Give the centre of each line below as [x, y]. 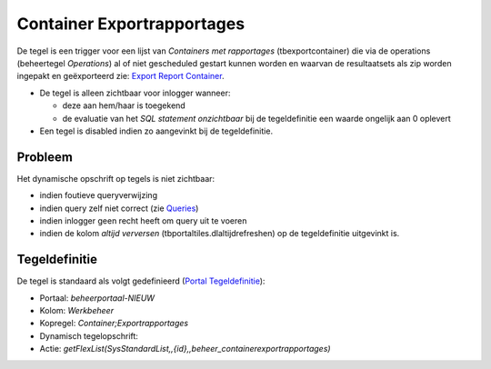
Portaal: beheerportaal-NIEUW [97, 298]
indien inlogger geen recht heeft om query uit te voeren [143, 220]
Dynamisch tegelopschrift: [89, 335]
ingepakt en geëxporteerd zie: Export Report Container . [120, 76]
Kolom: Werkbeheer [76, 311]
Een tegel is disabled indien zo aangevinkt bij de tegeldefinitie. [156, 131]
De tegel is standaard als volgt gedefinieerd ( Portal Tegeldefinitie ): [141, 281]
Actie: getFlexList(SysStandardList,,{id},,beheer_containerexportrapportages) [185, 349]
